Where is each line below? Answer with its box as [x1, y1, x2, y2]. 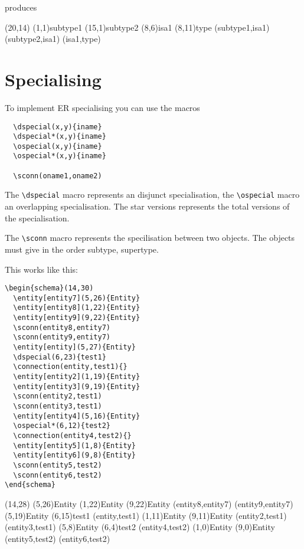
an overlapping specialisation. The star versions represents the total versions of [5, 200, 290, 213]
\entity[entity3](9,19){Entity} [13, 382, 140, 391]
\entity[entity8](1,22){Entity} [13, 303, 140, 312]
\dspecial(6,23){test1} [13, 352, 106, 361]
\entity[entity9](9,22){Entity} [13, 313, 140, 322]
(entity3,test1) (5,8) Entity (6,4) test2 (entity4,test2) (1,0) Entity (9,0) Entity [5, 521, 275, 533]
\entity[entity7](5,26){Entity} [13, 293, 140, 302]
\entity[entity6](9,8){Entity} [13, 451, 136, 460]
